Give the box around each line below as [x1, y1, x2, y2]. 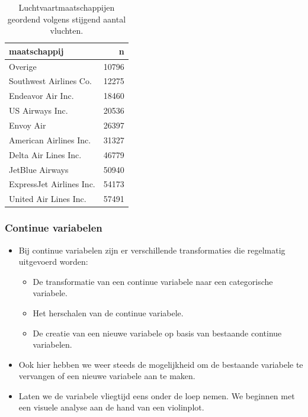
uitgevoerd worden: [18, 255, 88, 268]
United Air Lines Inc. [9, 193, 86, 205]
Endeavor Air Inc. [9, 89, 74, 102]
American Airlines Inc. [9, 133, 91, 146]
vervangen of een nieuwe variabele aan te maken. [18, 370, 195, 382]
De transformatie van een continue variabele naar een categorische [33, 275, 273, 287]
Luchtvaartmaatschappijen [18, 1, 115, 13]
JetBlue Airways [9, 163, 69, 175]
